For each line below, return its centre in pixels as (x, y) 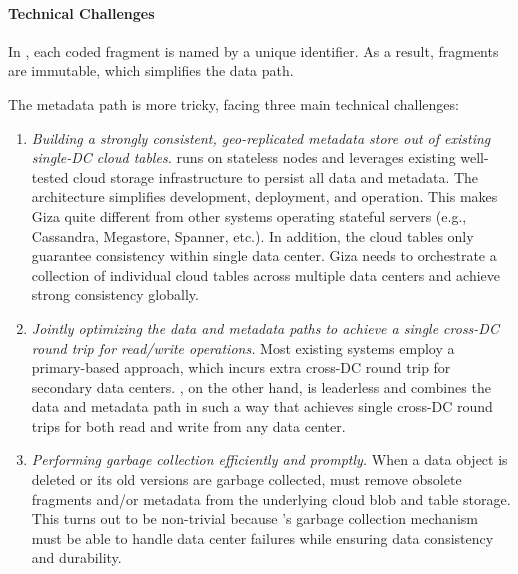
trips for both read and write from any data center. (188, 425)
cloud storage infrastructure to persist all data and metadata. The (276, 176)
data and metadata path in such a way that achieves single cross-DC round (262, 406)
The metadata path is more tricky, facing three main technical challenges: (233, 103)
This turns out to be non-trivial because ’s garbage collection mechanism (254, 518)
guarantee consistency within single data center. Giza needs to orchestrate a (264, 255)
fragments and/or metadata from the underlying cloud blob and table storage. (271, 498)
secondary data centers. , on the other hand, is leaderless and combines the (261, 386)
